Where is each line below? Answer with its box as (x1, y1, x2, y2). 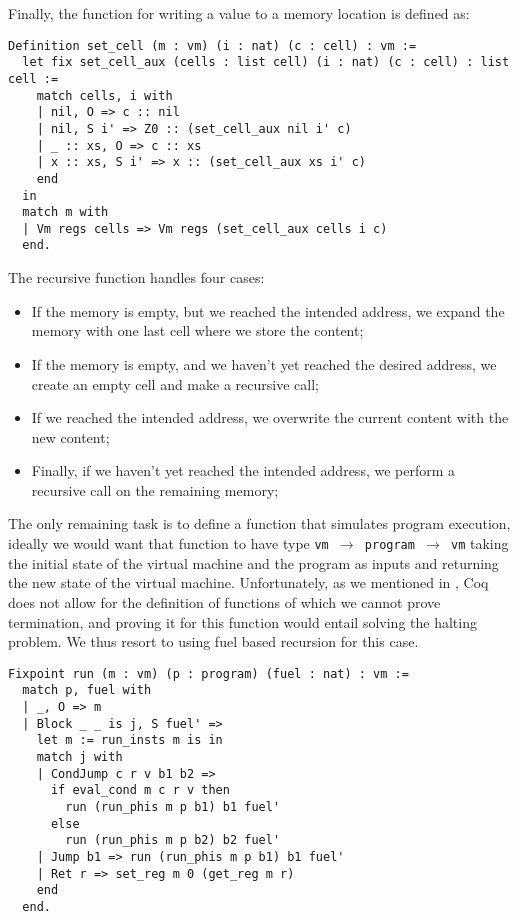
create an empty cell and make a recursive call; (31, 373, 319, 394)
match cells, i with (36, 88, 173, 103)
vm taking (451, 533, 509, 554)
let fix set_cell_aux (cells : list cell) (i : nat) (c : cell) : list (22, 55, 510, 70)
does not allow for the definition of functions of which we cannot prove (8, 591, 441, 612)
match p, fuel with (22, 683, 152, 698)
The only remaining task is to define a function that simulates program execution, (8, 513, 511, 534)
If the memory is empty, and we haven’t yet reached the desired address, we (31, 353, 497, 374)
